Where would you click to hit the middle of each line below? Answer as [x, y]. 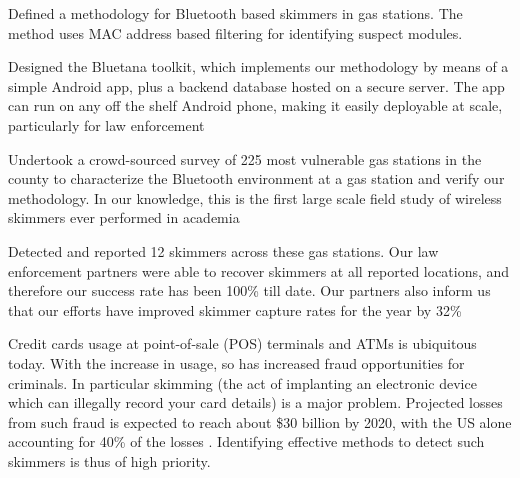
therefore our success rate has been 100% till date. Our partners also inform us [249, 290]
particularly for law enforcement [106, 124]
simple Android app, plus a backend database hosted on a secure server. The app [256, 85]
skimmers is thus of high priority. [109, 460]
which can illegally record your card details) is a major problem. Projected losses [255, 402]
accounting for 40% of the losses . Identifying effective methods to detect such [246, 441]
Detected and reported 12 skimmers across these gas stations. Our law [223, 250]
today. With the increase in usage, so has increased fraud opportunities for [236, 362]
